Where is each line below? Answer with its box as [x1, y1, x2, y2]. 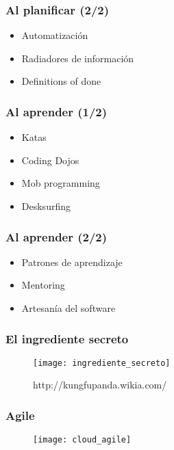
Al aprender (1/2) [5, 103, 108, 120]
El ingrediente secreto [5, 330, 129, 347]
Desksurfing [21, 199, 71, 213]
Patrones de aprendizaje [21, 254, 123, 269]
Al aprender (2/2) [5, 228, 108, 245]
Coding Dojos [21, 153, 79, 167]
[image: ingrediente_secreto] [33, 358, 171, 368]
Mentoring [21, 278, 65, 292]
